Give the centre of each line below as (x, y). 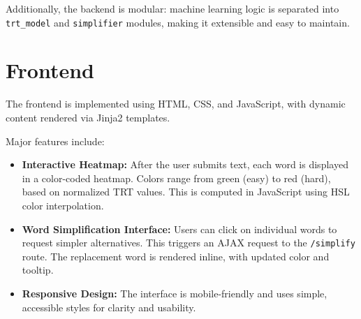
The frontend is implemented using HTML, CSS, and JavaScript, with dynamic (176, 104)
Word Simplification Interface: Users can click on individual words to (179, 229)
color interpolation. (63, 205)
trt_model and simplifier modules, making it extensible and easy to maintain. (178, 22)
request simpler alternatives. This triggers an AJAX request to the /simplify (189, 243)
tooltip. (38, 270)
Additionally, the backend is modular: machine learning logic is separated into (172, 8)
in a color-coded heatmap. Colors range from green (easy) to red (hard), (176, 178)
